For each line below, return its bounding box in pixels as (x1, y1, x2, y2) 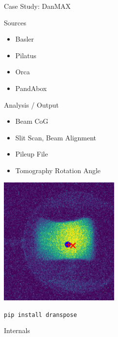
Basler (15, 34, 34, 44)
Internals (4, 325, 30, 336)
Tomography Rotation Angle (15, 165, 101, 175)
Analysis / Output (4, 99, 59, 110)
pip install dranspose (4, 311, 77, 318)
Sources (4, 17, 27, 27)
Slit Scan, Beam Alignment (15, 132, 97, 142)
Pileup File (15, 149, 48, 159)
